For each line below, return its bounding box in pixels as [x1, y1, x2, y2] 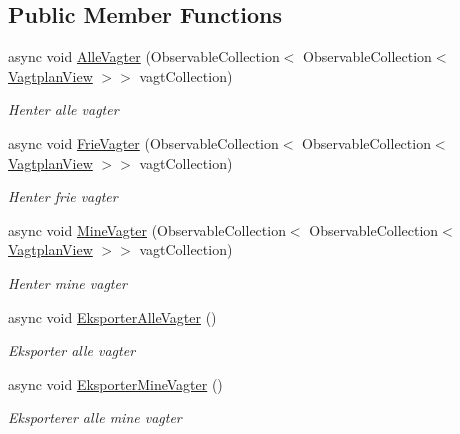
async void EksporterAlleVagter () [8, 306, 217, 327]
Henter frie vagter [8, 186, 118, 207]
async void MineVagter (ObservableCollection [8, 219, 286, 240]
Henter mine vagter [8, 272, 127, 293]
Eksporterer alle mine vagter [8, 407, 182, 428]
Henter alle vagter [8, 99, 119, 120]
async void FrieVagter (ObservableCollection [8, 132, 279, 153]
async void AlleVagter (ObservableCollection [8, 46, 280, 67]
